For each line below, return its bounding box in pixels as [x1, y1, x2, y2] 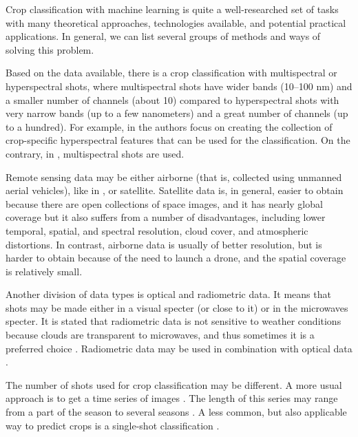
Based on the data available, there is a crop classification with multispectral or [6, 65, 337, 80]
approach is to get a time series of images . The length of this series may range [6, 391, 338, 405]
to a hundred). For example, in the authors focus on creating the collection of [6, 119, 333, 134]
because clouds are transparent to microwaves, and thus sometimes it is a [6, 328, 315, 342]
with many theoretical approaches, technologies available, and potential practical [6, 15, 346, 30]
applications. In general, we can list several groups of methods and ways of [6, 29, 321, 43]
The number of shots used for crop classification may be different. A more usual [6, 377, 342, 392]
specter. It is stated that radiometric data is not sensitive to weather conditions [6, 314, 341, 328]
